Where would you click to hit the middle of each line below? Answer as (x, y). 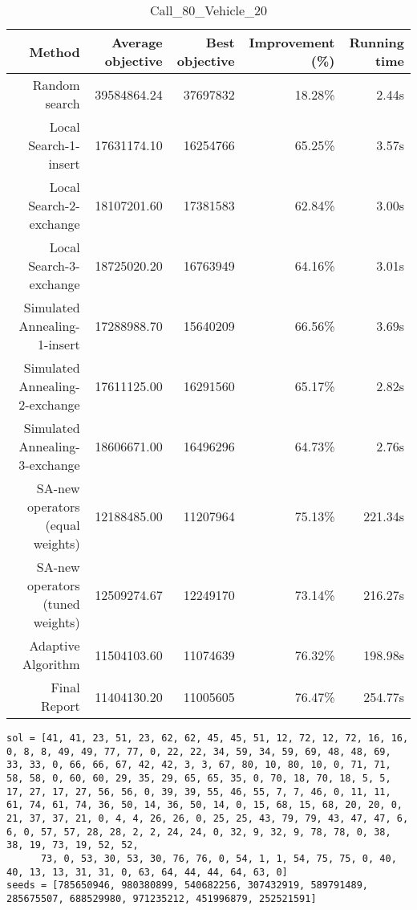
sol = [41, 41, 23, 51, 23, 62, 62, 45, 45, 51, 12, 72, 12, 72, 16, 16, (208, 738)
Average (137, 42)
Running (377, 42)
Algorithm (51, 664)
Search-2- (54, 205)
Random (56, 85)
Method (55, 51)
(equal (63, 525)
